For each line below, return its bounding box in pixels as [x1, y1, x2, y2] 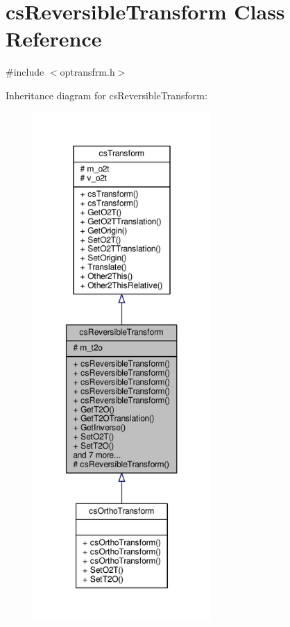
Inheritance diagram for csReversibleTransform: [6, 87, 207, 102]
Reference [6, 24, 102, 53]
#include [6, 65, 44, 79]
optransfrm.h [60, 65, 115, 79]
